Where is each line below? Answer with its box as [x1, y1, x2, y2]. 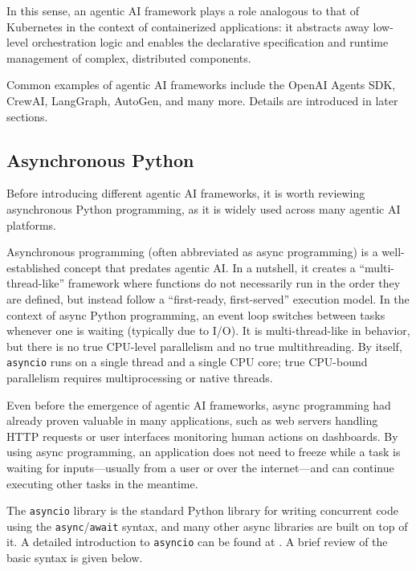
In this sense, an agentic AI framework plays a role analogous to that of [6, 2, 360, 18]
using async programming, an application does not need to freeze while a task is [6, 443, 401, 460]
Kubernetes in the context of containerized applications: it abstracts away [6, 18, 369, 35]
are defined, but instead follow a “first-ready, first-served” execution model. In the [6, 290, 410, 307]
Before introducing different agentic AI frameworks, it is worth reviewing [6, 185, 365, 202]
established [6, 259, 61, 275]
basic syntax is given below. [6, 549, 143, 566]
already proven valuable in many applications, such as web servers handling [6, 412, 378, 429]
